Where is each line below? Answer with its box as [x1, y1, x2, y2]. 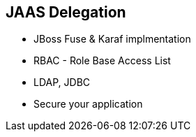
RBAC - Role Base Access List [33, 55, 171, 67]
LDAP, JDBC [33, 76, 91, 89]
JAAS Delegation [6, 3, 126, 21]
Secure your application [33, 98, 143, 110]
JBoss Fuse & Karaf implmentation [33, 33, 191, 45]
